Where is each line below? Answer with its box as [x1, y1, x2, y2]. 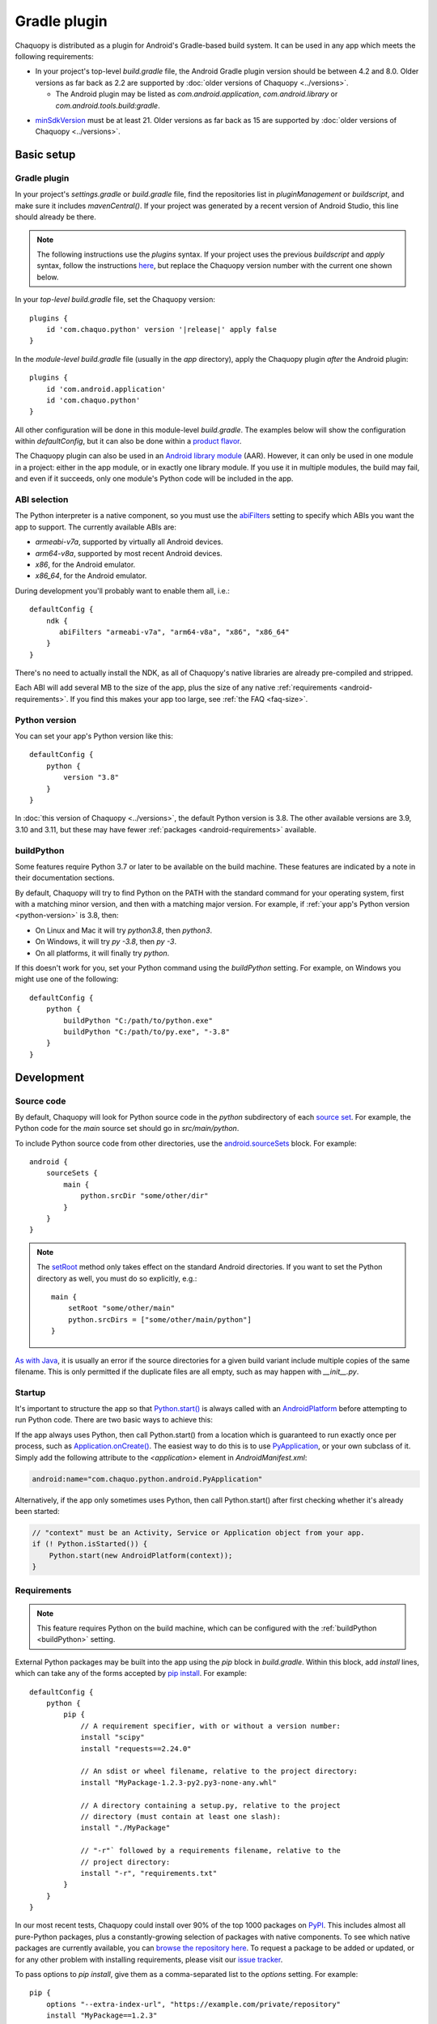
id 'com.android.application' [45, 385, 166, 393]
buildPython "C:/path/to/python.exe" [63, 1016, 214, 1025]
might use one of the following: [15, 974, 119, 984]
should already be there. [15, 212, 97, 222]
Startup [15, 1387, 46, 1398]
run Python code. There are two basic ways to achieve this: [15, 1415, 214, 1425]
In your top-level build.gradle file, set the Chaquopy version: [15, 295, 216, 304]
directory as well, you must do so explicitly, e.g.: [36, 1274, 197, 1283]
